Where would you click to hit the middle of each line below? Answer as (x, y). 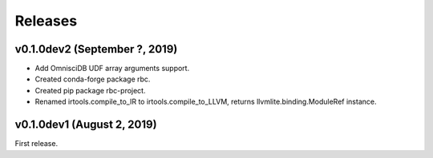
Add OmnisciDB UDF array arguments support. (112, 69)
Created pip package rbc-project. (90, 90)
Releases (46, 21)
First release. (36, 144)
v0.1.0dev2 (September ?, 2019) (96, 49)
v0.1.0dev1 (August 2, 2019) (86, 125)
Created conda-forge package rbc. (93, 79)
